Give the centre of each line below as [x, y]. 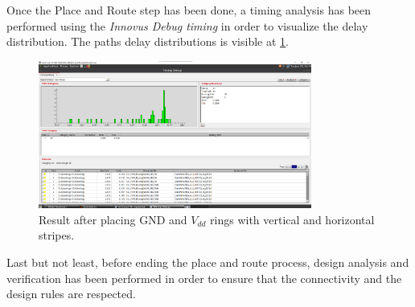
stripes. [57, 235]
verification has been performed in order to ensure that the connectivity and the [204, 278]
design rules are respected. [71, 294]
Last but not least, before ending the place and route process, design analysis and [208, 262]
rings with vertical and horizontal [292, 219]
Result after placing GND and [113, 219]
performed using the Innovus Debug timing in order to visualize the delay [187, 25]
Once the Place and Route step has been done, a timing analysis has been [189, 10]
